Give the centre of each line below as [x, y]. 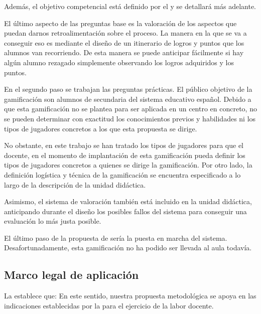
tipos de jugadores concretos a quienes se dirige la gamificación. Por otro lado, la [128, 165]
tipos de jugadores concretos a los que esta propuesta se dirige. [101, 128]
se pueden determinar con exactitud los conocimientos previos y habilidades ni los [130, 118]
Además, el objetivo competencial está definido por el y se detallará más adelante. [130, 6]
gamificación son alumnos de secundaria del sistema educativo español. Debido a [128, 99]
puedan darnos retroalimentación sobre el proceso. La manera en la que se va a [125, 33]
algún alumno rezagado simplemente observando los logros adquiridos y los [119, 62]
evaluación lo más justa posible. [53, 221]
